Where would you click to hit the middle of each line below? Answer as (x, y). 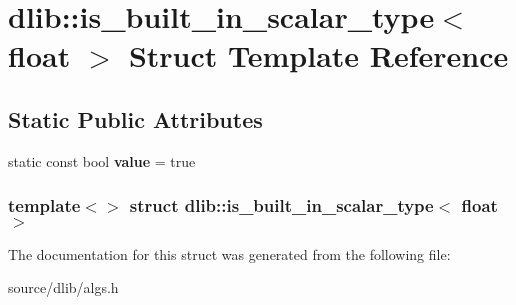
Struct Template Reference (318, 55)
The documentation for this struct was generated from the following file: (229, 253)
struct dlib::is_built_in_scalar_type (281, 205)
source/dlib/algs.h (63, 287)
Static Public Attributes (135, 118)
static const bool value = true (102, 160)
